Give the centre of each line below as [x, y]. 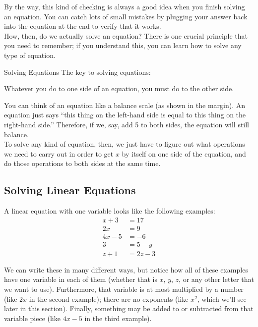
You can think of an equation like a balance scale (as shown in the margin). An [125, 105]
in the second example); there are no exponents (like [109, 299]
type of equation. [30, 55]
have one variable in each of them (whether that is [81, 279]
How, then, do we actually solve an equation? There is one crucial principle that [126, 35]
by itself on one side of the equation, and [184, 153]
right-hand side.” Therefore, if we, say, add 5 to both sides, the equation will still [127, 124]
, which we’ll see [222, 299]
